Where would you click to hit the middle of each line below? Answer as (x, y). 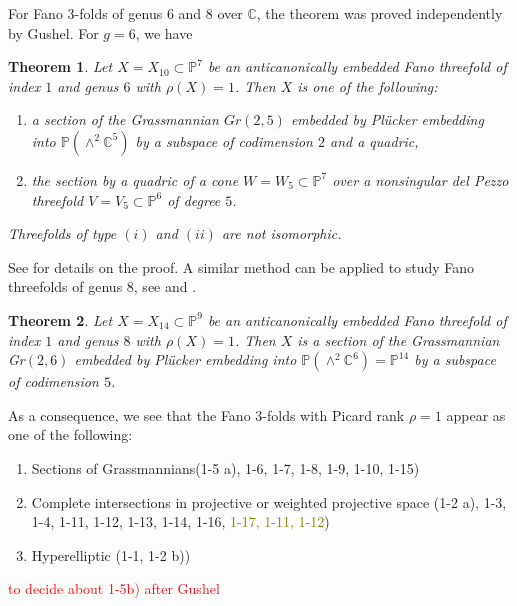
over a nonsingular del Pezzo (420, 179)
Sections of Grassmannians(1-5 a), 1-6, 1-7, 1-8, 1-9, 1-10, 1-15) (225, 467)
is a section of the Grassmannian (398, 339)
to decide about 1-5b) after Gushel (114, 588)
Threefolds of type (62, 233)
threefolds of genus (65, 286)
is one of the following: (367, 85)
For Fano (35, 13)
